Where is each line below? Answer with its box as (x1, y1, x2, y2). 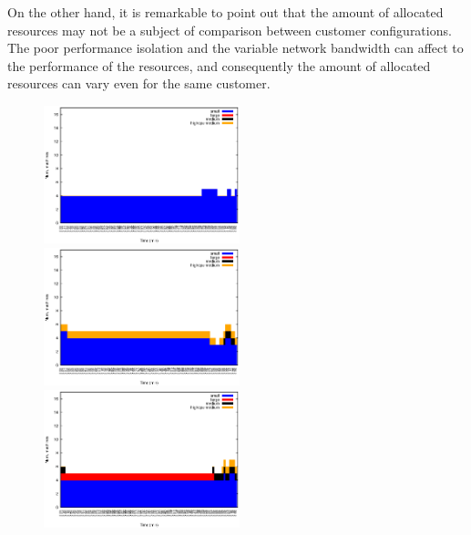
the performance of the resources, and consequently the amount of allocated (7, 56, 431, 75)
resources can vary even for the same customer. (7, 74, 271, 93)
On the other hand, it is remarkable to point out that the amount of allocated (7, 3, 444, 21)
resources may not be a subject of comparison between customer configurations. (7, 20, 452, 39)
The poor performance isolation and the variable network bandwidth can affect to (7, 38, 464, 57)
